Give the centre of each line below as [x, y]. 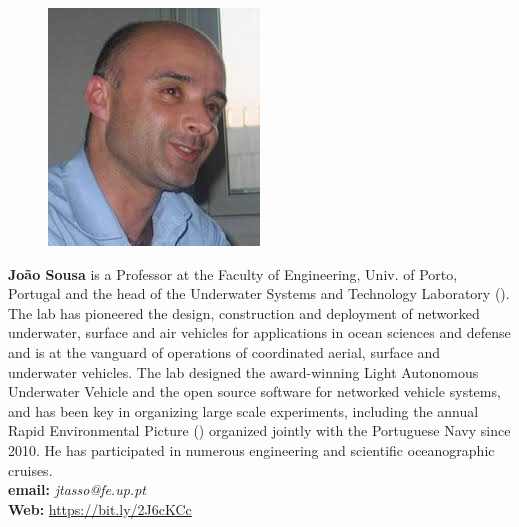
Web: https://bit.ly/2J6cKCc [100, 508]
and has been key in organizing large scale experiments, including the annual [243, 410]
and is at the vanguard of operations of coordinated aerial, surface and [224, 351]
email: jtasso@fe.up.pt [77, 489]
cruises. [30, 469]
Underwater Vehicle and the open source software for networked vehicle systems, [254, 391]
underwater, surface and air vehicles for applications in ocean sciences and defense [259, 332]
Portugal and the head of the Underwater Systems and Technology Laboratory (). [259, 293]
